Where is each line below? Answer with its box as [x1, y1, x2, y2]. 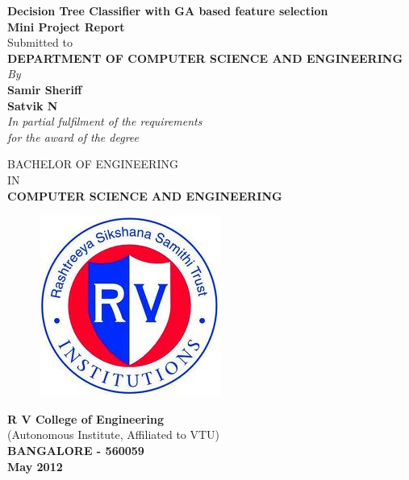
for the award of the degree [7, 128, 139, 145]
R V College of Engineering [7, 410, 164, 427]
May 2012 [7, 457, 63, 474]
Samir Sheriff [7, 81, 82, 97]
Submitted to [7, 34, 73, 51]
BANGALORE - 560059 [7, 441, 144, 458]
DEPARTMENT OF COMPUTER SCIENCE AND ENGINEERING [7, 49, 403, 66]
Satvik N [7, 97, 58, 114]
